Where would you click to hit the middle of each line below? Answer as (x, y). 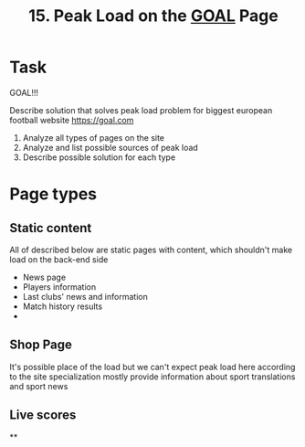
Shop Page (41, 345)
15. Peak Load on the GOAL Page (153, 16)
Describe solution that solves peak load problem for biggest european (141, 110)
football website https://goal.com (72, 120)
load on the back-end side (59, 259)
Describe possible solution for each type (99, 157)
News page (44, 277)
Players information (59, 287)
